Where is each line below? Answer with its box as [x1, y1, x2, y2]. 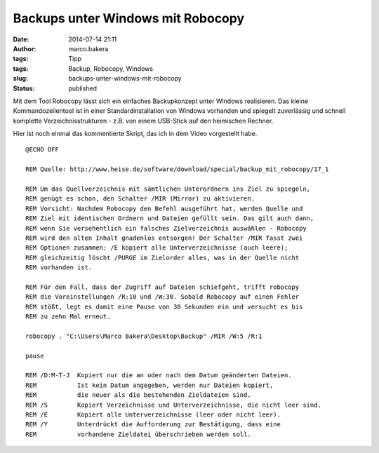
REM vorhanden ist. [25, 264, 93, 271]
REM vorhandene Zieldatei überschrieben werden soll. [25, 430, 252, 438]
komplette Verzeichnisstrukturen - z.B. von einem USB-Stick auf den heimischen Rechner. [13, 116, 274, 125]
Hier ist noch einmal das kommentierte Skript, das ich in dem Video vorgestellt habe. [13, 130, 258, 138]
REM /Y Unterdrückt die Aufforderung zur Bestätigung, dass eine [25, 421, 281, 428]
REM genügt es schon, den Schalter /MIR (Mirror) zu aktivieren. [25, 195, 255, 203]
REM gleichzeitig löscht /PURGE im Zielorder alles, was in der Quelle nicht [25, 253, 300, 262]
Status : [13, 84, 35, 93]
